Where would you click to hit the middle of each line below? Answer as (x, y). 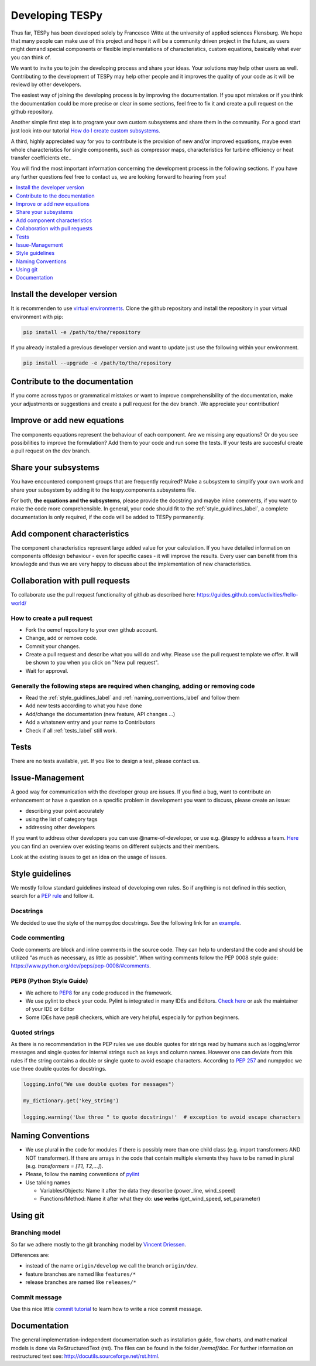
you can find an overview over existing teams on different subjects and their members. (115, 846)
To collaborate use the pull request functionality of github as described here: (103, 595)
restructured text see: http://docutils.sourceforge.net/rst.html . (85, 1356)
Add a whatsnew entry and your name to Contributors (90, 722)
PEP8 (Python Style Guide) (49, 981)
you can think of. (31, 57)
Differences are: (30, 1255)
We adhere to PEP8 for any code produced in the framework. (99, 993)
